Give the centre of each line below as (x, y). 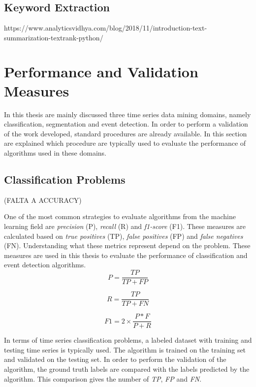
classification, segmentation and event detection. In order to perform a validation (126, 124)
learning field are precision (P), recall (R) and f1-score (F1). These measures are (125, 226)
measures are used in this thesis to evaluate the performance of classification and (126, 255)
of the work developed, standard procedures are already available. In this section (126, 133)
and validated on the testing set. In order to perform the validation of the (115, 359)
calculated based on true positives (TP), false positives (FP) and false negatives (124, 236)
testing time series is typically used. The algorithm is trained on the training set (125, 349)
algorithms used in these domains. (55, 153)
